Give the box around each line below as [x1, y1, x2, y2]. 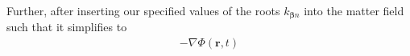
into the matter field [304, 2, 404, 18]
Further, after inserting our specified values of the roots [6, 2, 280, 18]
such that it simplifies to [6, 18, 127, 35]
